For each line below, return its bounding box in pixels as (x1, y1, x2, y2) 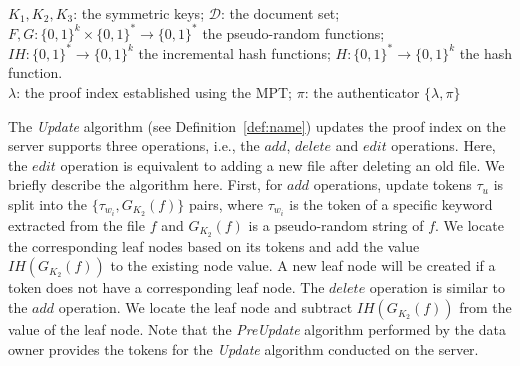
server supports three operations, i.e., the (8, 135, 260, 156)
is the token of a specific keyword (289, 193, 493, 214)
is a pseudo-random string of (248, 215, 424, 236)
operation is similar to (369, 277, 506, 298)
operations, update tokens (313, 174, 472, 195)
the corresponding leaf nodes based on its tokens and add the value (8, 235, 420, 256)
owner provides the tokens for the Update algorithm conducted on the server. (8, 338, 479, 359)
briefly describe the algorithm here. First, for (8, 174, 283, 195)
